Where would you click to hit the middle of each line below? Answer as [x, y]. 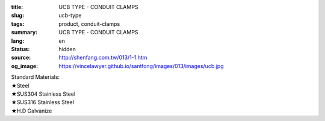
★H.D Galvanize [32, 111]
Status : [20, 49]
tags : [18, 23]
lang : [18, 41]
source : [21, 58]
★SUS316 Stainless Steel [43, 102]
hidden [67, 49]
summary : [24, 33]
